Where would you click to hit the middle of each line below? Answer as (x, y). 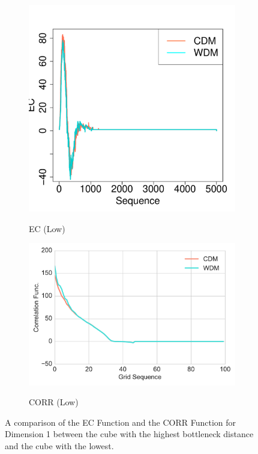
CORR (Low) (54, 402)
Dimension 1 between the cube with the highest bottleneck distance (129, 434)
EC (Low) (47, 228)
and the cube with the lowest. (59, 446)
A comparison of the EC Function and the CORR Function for (120, 422)
